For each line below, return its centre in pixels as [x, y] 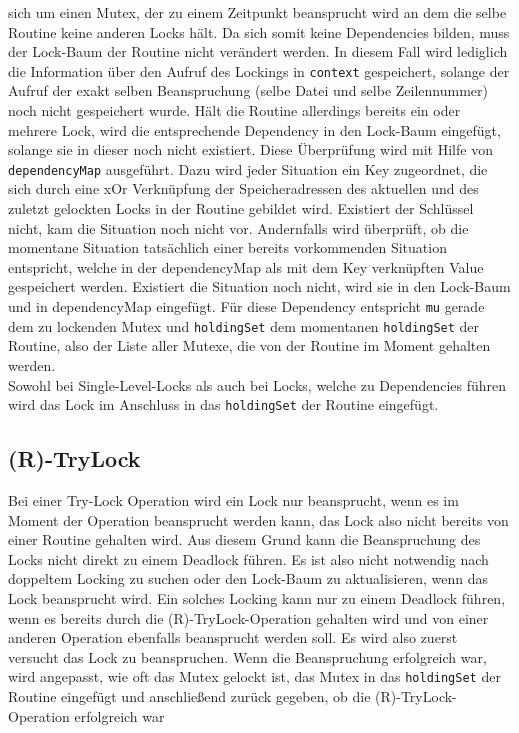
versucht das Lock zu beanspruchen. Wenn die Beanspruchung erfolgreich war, [247, 656]
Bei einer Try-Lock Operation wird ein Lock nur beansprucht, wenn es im [233, 499]
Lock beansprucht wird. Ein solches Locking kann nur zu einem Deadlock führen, [257, 597]
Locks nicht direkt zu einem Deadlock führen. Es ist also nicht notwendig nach [248, 558]
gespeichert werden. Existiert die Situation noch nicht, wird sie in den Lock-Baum [259, 286]
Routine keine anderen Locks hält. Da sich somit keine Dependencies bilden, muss [259, 31]
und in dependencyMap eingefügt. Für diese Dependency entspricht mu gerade [246, 306]
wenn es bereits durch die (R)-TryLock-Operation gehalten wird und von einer [248, 617]
